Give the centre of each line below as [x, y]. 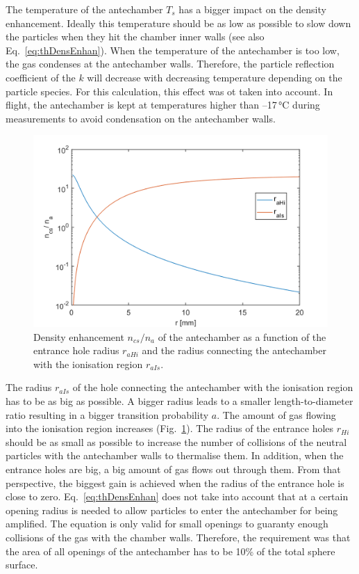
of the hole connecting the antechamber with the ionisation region [213, 387]
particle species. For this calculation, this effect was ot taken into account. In [169, 91]
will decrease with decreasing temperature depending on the [215, 77]
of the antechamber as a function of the [242, 336]
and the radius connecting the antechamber [234, 350]
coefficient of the [41, 77]
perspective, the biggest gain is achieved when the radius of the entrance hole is [175, 483]
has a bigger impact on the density [252, 9]
